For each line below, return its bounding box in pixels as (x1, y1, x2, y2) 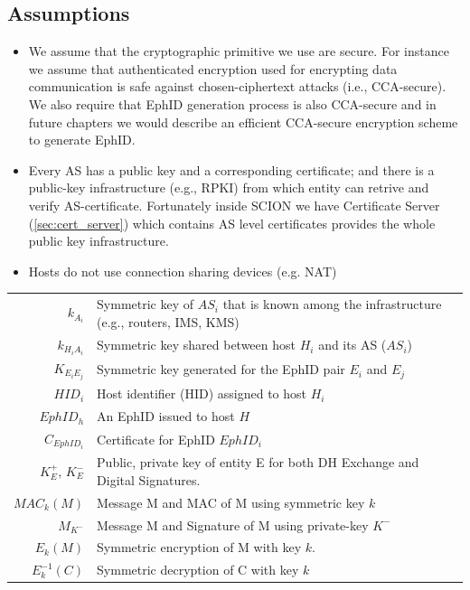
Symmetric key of (97, 295, 194, 314)
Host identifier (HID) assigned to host (97, 384, 306, 403)
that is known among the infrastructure (222, 295, 442, 314)
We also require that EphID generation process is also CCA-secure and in (28, 94, 437, 113)
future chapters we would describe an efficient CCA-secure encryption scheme (28, 112, 458, 131)
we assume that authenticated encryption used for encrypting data (28, 59, 398, 78)
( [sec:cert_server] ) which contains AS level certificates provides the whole (28, 213, 436, 232)
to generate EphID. (28, 130, 136, 149)
